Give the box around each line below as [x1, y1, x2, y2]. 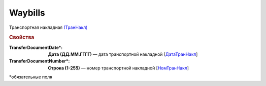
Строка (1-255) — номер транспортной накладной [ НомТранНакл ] [48, 65, 189, 71]
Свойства [9, 34, 34, 41]
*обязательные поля [9, 74, 53, 80]
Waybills [9, 7, 45, 18]
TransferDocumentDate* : [9, 44, 63, 50]
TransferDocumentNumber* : [9, 58, 70, 64]
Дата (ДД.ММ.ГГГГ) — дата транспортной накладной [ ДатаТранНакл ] [48, 51, 198, 57]
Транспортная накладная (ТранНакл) [9, 24, 88, 30]
